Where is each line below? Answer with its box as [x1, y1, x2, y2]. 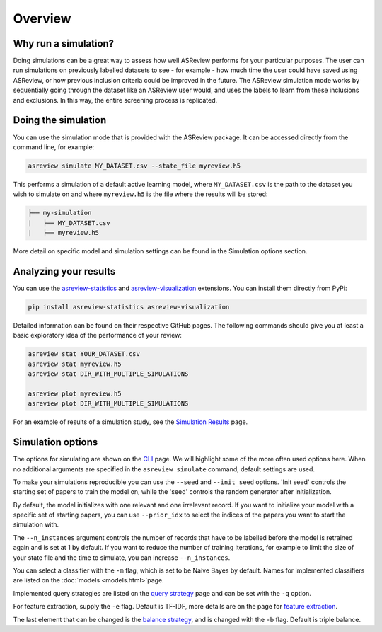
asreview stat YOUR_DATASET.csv [28, 350, 141, 358]
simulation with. [13, 520, 59, 529]
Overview [13, 11, 71, 26]
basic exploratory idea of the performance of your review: [13, 331, 182, 340]
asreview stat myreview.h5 [28, 360, 122, 368]
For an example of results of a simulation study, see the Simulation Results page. [13, 418, 248, 426]
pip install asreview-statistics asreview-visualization [28, 303, 230, 311]
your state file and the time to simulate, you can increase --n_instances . [13, 553, 231, 562]
